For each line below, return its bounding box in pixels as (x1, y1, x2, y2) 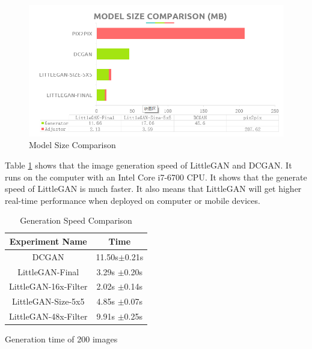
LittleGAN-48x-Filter (9, 310, 88, 323)
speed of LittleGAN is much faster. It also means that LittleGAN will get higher (5, 182, 302, 195)
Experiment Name (9, 234, 87, 247)
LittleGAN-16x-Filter (9, 280, 88, 293)
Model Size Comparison (29, 139, 116, 151)
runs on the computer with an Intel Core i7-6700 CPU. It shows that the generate (5, 170, 307, 183)
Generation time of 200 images (5, 333, 118, 345)
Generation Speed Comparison (20, 214, 132, 227)
